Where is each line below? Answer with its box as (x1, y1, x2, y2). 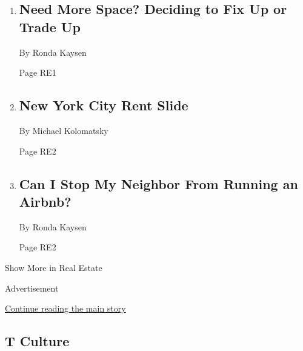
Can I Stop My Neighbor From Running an (19, 174, 298, 193)
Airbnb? (19, 192, 72, 210)
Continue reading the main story (5, 302, 126, 315)
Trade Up (19, 17, 81, 36)
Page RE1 (19, 66, 56, 79)
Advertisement (5, 281, 59, 294)
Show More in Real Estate (5, 261, 102, 273)
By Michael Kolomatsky (19, 124, 108, 136)
